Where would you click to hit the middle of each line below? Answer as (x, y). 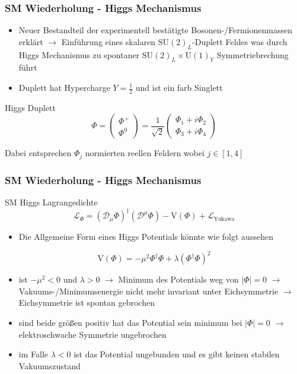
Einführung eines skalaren (108, 41)
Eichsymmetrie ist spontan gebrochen (87, 302)
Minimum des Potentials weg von (178, 279)
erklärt (31, 41)
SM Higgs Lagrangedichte (51, 202)
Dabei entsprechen (38, 153)
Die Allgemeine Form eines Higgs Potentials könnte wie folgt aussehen (146, 237)
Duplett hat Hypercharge (64, 87)
